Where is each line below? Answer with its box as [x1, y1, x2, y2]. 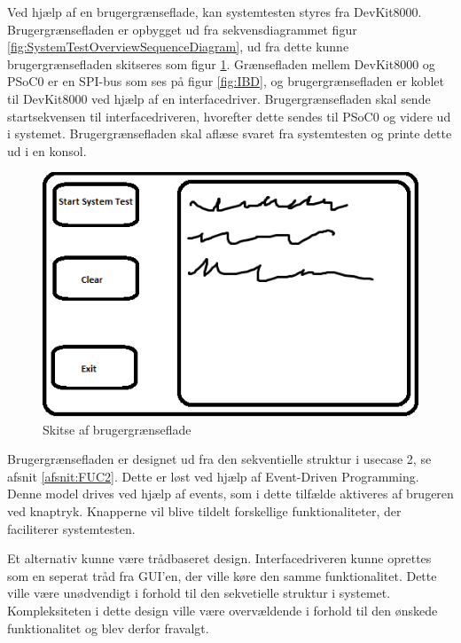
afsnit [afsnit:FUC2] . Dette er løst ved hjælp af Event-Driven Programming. [7, 467, 419, 485]
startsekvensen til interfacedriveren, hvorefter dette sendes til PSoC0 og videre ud [7, 106, 451, 125]
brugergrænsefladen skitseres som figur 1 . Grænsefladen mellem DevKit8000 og [7, 54, 435, 73]
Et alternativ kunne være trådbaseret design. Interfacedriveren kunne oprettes [7, 549, 432, 568]
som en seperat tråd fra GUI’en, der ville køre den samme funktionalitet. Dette [7, 566, 437, 584]
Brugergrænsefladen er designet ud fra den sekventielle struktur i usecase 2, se [7, 450, 432, 468]
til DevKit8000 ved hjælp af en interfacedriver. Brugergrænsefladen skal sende [7, 89, 431, 107]
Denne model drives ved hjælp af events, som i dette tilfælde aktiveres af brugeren [7, 484, 454, 503]
